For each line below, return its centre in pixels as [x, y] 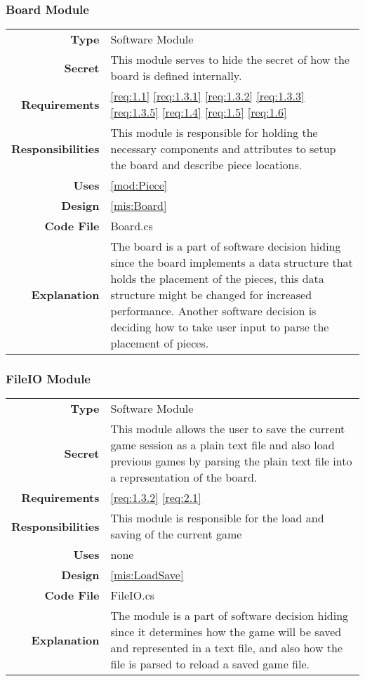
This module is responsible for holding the [214, 133]
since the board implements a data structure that [232, 263]
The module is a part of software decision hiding [230, 616]
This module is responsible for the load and [217, 518]
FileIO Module [48, 379]
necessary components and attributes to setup [223, 149]
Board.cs [132, 226]
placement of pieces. [160, 343]
